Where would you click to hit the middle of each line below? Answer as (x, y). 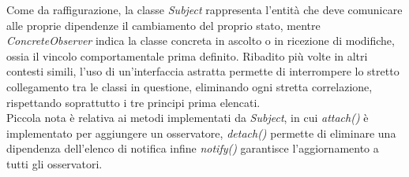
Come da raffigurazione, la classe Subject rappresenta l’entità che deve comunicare (204, 9)
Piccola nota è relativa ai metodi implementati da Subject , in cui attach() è (188, 118)
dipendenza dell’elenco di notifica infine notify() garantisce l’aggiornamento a (193, 148)
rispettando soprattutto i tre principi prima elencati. (133, 102)
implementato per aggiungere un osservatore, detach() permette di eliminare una (201, 133)
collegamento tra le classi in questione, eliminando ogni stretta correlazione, (189, 86)
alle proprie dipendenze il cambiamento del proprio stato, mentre (163, 25)
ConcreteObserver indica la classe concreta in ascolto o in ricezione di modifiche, (201, 41)
